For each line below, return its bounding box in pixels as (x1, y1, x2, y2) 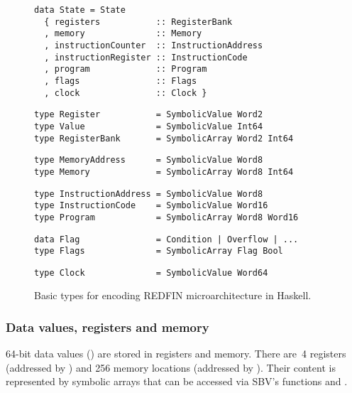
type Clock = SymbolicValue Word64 (34, 267, 268, 278)
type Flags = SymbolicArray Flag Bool (34, 246, 283, 257)
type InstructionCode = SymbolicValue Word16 (34, 200, 268, 211)
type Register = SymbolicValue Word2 (34, 109, 263, 120)
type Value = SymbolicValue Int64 (34, 121, 263, 131)
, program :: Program (44, 64, 207, 75)
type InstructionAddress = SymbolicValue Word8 (34, 188, 263, 199)
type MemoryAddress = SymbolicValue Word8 (34, 155, 263, 166)
